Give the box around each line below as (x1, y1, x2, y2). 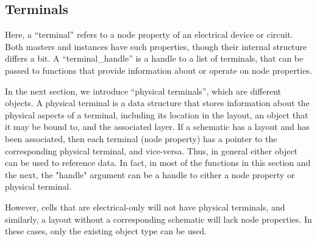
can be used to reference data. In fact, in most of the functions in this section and (5, 156, 311, 169)
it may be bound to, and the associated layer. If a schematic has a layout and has (5, 120, 310, 133)
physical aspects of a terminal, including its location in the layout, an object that (5, 108, 308, 121)
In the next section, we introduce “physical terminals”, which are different (5, 84, 282, 97)
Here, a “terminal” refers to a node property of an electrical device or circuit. (5, 28, 293, 41)
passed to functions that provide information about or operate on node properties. (5, 63, 312, 76)
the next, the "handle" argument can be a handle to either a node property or (5, 168, 295, 181)
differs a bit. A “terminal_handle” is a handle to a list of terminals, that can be (5, 52, 304, 65)
